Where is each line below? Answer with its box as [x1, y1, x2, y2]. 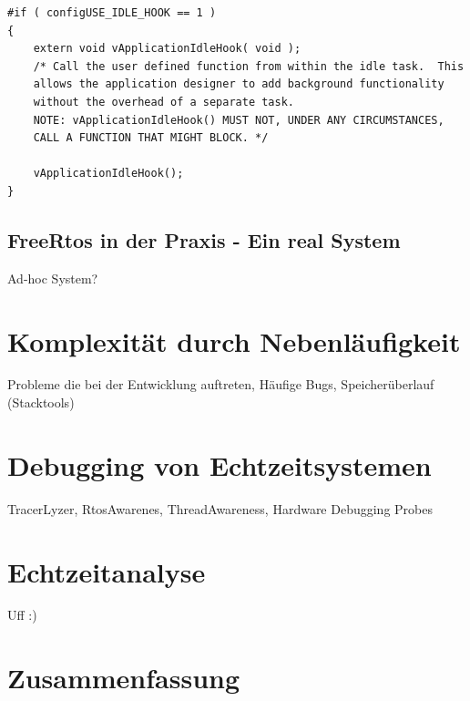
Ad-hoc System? [7, 268, 98, 287]
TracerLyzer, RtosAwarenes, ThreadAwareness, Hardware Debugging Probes [7, 499, 433, 518]
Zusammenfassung [7, 659, 240, 696]
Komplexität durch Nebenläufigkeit [7, 322, 461, 359]
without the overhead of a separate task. [33, 95, 294, 108]
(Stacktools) [7, 393, 75, 412]
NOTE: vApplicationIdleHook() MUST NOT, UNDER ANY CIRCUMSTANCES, [33, 113, 444, 127]
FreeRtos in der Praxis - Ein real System [7, 225, 401, 253]
